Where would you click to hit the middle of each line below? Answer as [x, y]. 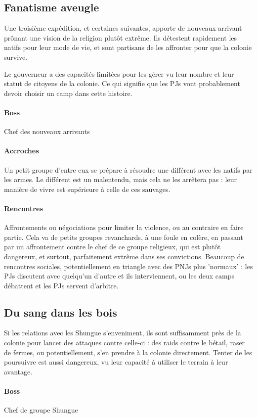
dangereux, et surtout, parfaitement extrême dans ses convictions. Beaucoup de [124, 256]
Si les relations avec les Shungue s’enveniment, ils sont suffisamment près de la [123, 333]
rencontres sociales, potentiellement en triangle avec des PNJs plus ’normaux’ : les [128, 266]
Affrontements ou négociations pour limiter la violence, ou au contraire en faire [124, 227]
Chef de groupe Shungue [41, 410]
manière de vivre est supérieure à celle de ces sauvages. [87, 189]
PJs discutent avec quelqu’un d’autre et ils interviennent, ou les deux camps [119, 276]
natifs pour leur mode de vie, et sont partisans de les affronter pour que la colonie [128, 47]
